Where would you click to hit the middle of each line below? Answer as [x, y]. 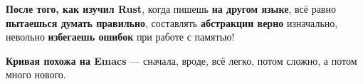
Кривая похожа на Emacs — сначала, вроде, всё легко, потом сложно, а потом [181, 60]
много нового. [36, 74]
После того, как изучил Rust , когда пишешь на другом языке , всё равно [171, 9]
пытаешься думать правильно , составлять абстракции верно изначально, [172, 22]
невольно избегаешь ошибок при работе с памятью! [120, 37]
